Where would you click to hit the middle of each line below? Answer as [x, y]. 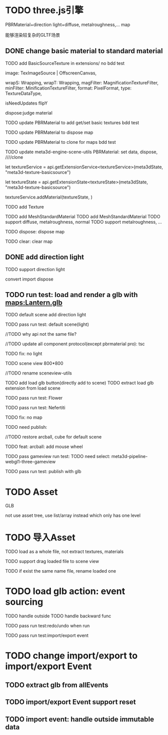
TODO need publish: [26, 427]
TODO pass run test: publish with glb [43, 472]
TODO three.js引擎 [45, 10]
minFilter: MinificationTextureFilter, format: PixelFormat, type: [68, 88]
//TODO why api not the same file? [41, 334]
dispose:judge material [29, 113]
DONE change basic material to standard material [84, 51]
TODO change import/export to [71, 656]
